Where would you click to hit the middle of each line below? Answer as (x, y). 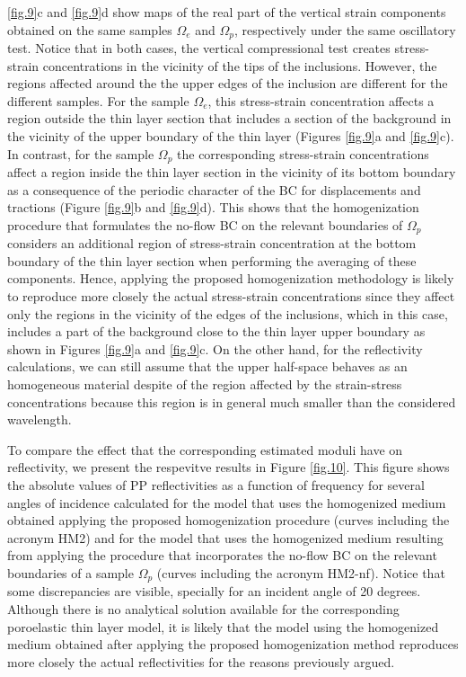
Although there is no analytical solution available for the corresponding (203, 609)
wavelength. (40, 419)
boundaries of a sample (70, 572)
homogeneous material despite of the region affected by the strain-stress (205, 384)
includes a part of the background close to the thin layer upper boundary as (216, 331)
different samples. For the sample (98, 100)
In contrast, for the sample (81, 153)
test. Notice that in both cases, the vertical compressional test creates (199, 48)
